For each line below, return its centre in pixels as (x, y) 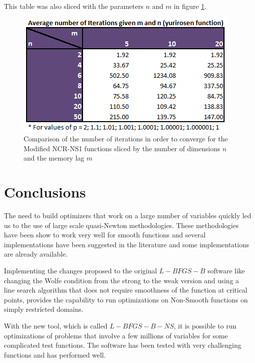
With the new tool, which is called (56, 326)
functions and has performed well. (55, 354)
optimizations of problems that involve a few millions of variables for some (116, 335)
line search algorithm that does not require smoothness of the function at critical (126, 290)
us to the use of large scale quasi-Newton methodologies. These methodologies (121, 225)
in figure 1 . (190, 6)
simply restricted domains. (44, 309)
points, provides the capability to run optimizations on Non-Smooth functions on (126, 299)
